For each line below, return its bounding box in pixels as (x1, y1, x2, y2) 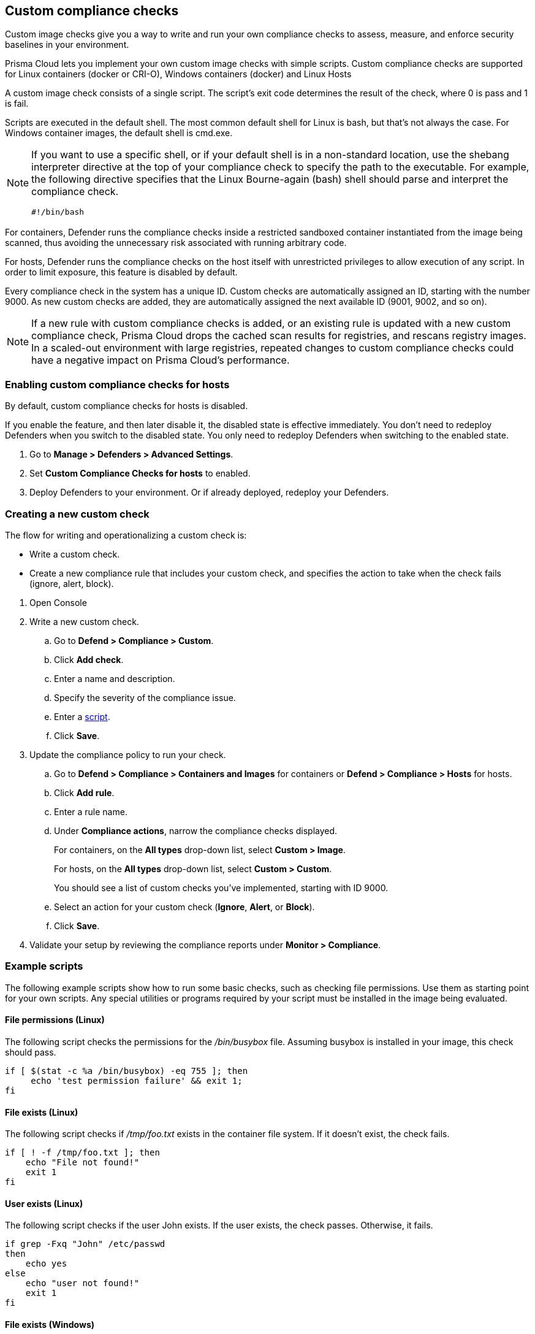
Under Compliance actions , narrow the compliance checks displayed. (54, 825, 338, 836)
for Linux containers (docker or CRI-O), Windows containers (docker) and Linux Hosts (5, 69, 352, 80)
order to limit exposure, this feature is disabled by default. (5, 267, 238, 278)
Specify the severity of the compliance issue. (54, 692, 236, 703)
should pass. (5, 1046, 56, 1057)
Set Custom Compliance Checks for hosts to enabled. (29, 468, 251, 479)
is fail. (5, 98, 29, 109)
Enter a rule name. (54, 806, 127, 817)
